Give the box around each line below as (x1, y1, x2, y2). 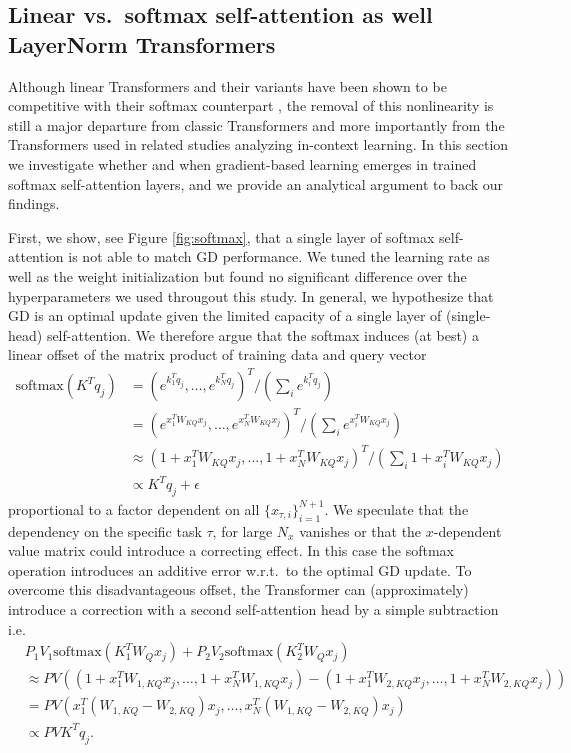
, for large (212, 520, 273, 541)
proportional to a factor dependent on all (8, 498, 260, 519)
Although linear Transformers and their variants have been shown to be (8, 75, 447, 96)
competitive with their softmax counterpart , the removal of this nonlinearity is (8, 95, 494, 116)
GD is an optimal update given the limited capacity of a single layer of (8, 305, 442, 326)
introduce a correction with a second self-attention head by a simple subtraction (8, 599, 499, 619)
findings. (8, 193, 60, 214)
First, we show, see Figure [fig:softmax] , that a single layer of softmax (8, 226, 435, 247)
